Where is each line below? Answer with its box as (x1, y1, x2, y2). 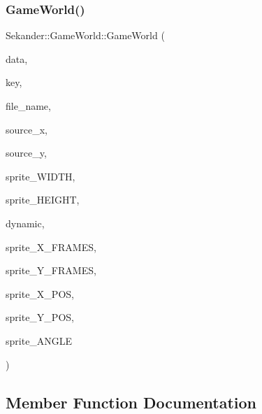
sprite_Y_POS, (6, 310, 74, 324)
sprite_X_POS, (6, 286, 74, 301)
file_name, (6, 99, 51, 113)
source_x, (6, 122, 48, 136)
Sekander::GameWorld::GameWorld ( (6, 28, 165, 43)
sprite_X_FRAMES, (6, 239, 96, 254)
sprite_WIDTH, (6, 169, 75, 183)
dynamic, (6, 215, 45, 230)
